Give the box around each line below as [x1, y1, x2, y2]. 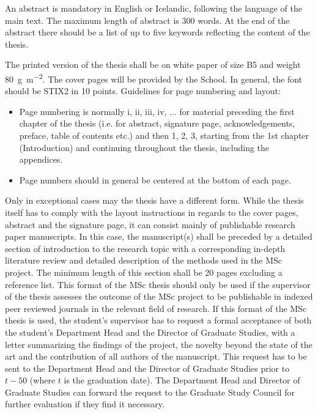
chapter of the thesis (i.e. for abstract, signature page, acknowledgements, [19, 117, 295, 130]
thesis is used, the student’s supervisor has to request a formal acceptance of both [5, 314, 312, 327]
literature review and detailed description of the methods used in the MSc [5, 254, 283, 267]
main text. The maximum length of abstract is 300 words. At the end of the [5, 13, 290, 26]
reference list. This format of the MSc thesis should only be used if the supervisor [5, 278, 311, 290]
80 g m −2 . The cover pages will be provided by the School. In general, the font [5, 70, 303, 85]
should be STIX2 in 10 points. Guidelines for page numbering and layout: [5, 84, 281, 97]
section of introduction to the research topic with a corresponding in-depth [5, 242, 286, 254]
